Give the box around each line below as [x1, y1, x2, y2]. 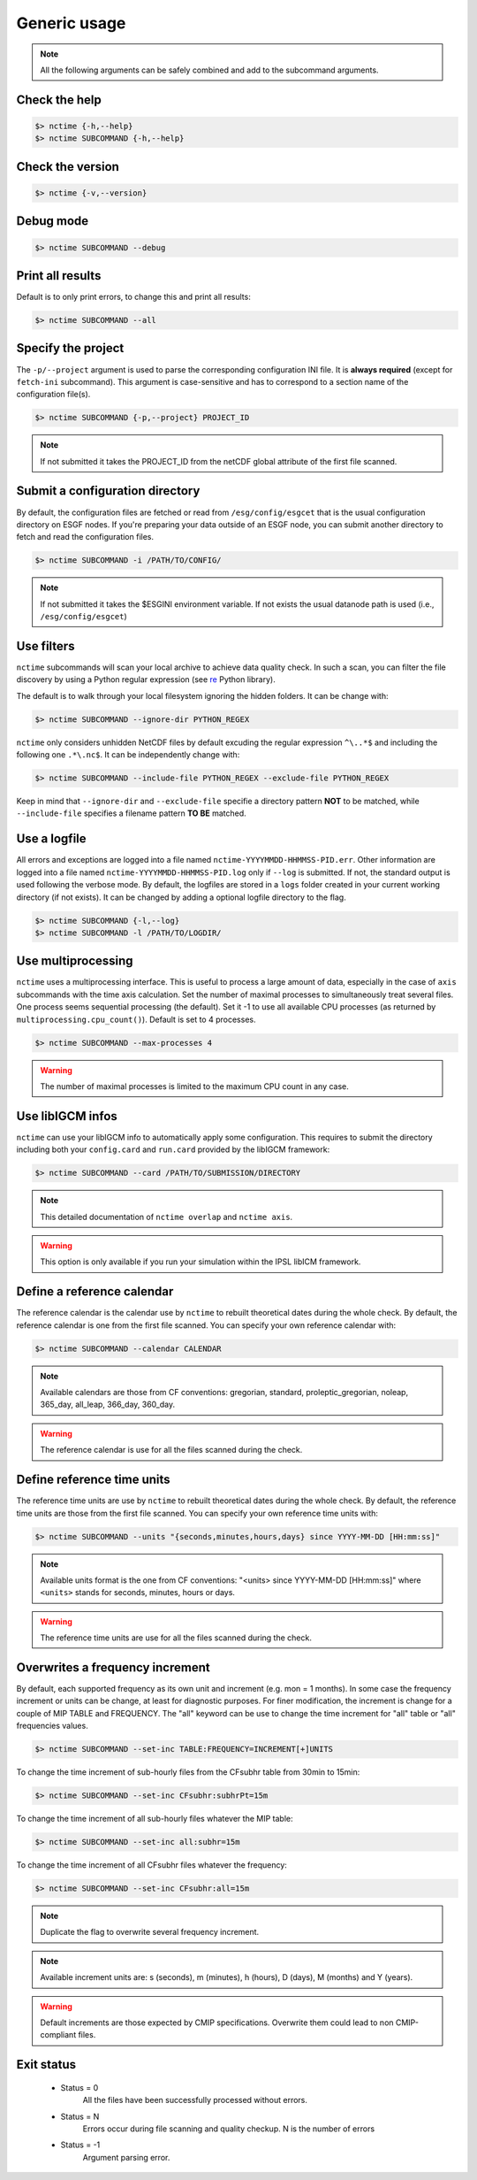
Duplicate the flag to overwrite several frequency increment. [40, 1927, 260, 1938]
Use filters [16, 638, 75, 654]
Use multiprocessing [16, 954, 133, 969]
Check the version [16, 159, 119, 174]
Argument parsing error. [82, 2152, 170, 2162]
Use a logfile [16, 832, 87, 847]
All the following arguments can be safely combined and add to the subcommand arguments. [40, 65, 379, 75]
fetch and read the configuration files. [16, 532, 155, 542]
